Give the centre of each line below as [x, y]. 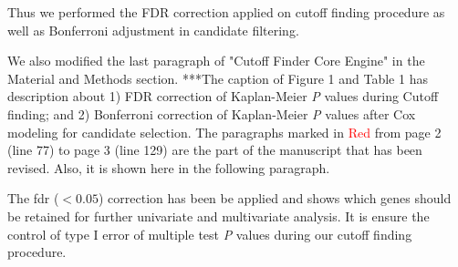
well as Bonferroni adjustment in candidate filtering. [153, 30]
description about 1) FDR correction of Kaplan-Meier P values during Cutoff [223, 96]
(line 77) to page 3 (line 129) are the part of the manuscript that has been [215, 150]
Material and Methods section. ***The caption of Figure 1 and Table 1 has [218, 78]
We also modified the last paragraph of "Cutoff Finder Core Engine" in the [216, 61]
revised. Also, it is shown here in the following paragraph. [169, 167]
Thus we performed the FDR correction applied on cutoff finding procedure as [226, 12]
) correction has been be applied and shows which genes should [275, 198]
